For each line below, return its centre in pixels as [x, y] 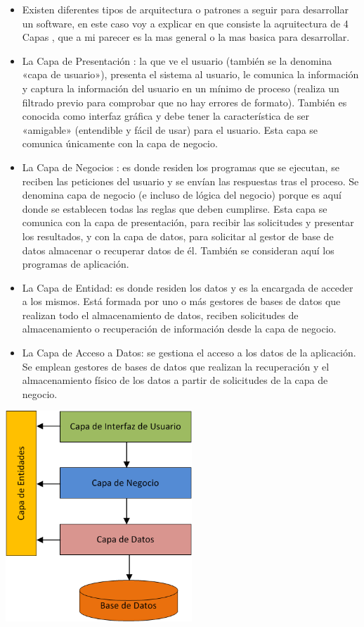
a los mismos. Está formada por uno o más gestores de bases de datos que [181, 301]
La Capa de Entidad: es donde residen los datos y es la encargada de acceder [188, 287]
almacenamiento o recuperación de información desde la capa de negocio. [179, 329]
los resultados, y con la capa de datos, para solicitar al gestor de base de [178, 236]
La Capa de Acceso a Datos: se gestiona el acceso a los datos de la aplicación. [189, 353]
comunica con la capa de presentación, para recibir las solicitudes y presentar [188, 222]
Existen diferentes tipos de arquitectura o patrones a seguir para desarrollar [185, 9]
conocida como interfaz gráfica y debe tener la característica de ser [166, 116]
